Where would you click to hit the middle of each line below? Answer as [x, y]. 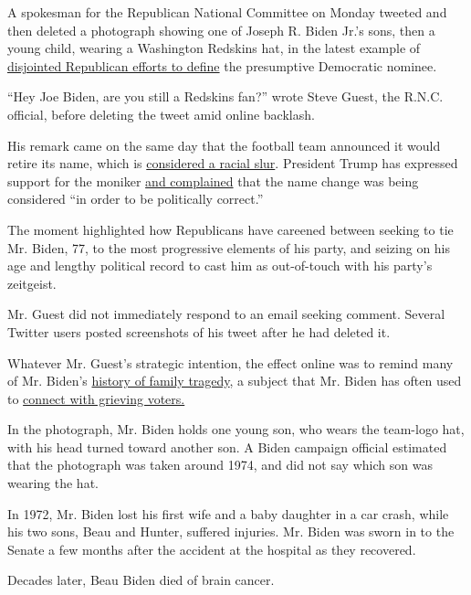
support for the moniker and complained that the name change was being [213, 181]
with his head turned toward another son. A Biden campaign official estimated [227, 446]
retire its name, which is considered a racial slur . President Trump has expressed [233, 163]
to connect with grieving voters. [96, 398]
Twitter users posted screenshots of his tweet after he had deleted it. [199, 331]
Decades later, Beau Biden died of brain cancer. [141, 580]
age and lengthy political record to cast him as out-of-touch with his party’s [220, 266]
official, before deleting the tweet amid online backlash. [161, 114]
